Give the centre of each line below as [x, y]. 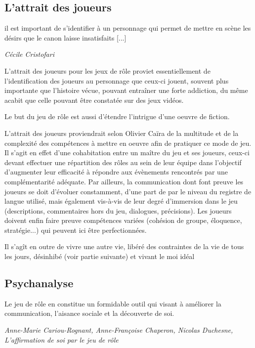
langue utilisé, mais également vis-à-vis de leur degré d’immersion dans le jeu [121, 201]
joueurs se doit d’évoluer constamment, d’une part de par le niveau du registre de [128, 191]
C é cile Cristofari [29, 54]
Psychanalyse [39, 283]
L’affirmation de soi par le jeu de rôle [62, 339]
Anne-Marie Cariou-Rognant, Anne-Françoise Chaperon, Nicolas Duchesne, [119, 330]
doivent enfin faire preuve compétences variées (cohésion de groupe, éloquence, [123, 220]
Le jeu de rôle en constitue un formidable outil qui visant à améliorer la [113, 303]
